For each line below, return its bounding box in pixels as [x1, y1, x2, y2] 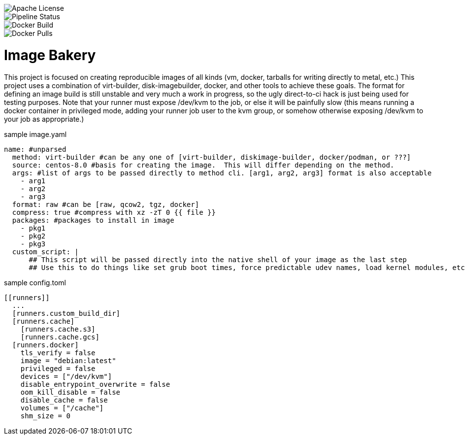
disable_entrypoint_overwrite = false [20, 380, 170, 388]
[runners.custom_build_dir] [12, 309, 121, 317]
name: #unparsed [4, 145, 66, 153]
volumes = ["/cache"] [20, 404, 104, 412]
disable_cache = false [20, 396, 108, 404]
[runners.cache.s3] [20, 325, 96, 333]
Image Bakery [4, 46, 96, 64]
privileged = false [20, 364, 96, 372]
